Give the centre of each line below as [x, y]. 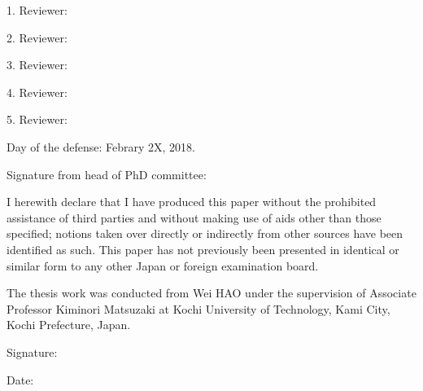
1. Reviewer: [37, 10]
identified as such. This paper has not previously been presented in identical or [203, 249]
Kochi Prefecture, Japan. [69, 325]
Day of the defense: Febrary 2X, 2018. [101, 146]
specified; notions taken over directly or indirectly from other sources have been [205, 233]
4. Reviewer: [37, 92]
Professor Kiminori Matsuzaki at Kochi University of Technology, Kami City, [198, 308]
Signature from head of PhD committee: [107, 174]
